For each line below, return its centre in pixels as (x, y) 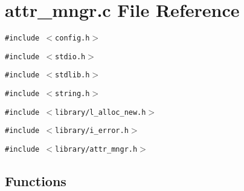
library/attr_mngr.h (96, 150)
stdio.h (70, 57)
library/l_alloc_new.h (101, 112)
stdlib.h (72, 75)
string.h (72, 94)
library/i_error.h (92, 131)
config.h (72, 38)
